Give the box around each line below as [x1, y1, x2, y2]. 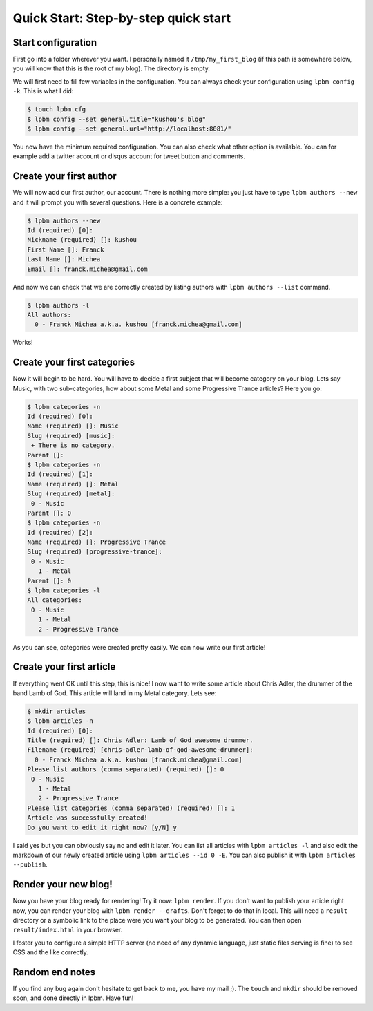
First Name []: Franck [27, 245, 104, 254]
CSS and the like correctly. [12, 948, 89, 956]
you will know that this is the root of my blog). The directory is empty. [12, 64, 211, 73]
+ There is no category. [31, 442, 115, 449]
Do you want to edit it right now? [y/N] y [27, 823, 178, 831]
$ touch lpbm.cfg [27, 106, 86, 113]
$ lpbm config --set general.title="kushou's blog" [27, 115, 207, 123]
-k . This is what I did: [12, 87, 74, 95]
